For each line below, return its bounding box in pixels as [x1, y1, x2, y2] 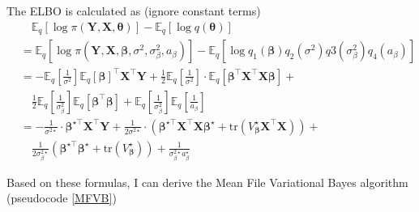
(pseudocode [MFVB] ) [6, 189, 117, 206]
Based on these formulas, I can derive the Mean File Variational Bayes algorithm [6, 173, 408, 190]
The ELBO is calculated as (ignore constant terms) [6, 2, 261, 19]
